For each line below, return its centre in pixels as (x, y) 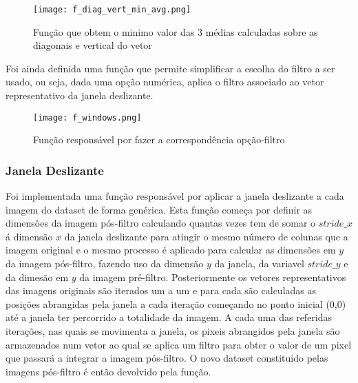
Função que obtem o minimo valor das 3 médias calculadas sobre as (176, 31)
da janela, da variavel (259, 263)
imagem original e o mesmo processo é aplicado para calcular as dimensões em (171, 250)
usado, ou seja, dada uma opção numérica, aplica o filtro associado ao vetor (165, 82)
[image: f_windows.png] (87, 117)
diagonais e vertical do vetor (93, 45)
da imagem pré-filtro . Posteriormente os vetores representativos (213, 277)
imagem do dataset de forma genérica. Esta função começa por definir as (159, 209)
